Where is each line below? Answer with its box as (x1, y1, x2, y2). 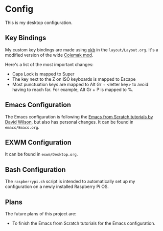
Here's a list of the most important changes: (5, 61, 94, 67)
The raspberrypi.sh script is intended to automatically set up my (5, 179, 136, 185)
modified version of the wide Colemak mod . (5, 52, 93, 58)
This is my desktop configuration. (5, 20, 72, 25)
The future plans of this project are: (5, 211, 77, 216)
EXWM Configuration (5, 138, 72, 146)
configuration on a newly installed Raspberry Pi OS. (5, 184, 109, 189)
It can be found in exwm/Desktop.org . (5, 151, 78, 157)
